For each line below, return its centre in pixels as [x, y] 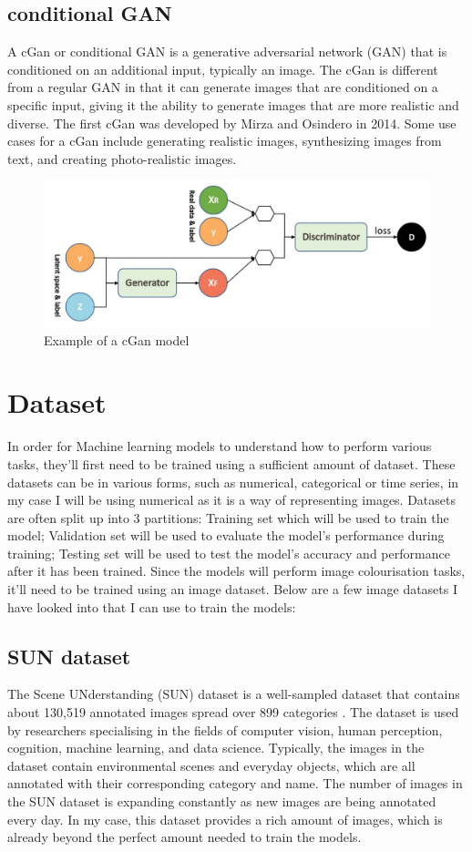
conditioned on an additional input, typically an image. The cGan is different [223, 69]
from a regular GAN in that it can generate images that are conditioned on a [223, 87]
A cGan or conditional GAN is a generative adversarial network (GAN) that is [227, 51]
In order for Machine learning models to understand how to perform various [220, 446]
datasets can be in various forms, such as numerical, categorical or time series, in [233, 482]
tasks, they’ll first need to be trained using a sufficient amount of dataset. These [231, 463]
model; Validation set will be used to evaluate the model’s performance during [226, 535]
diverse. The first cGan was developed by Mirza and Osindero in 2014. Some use [232, 123]
